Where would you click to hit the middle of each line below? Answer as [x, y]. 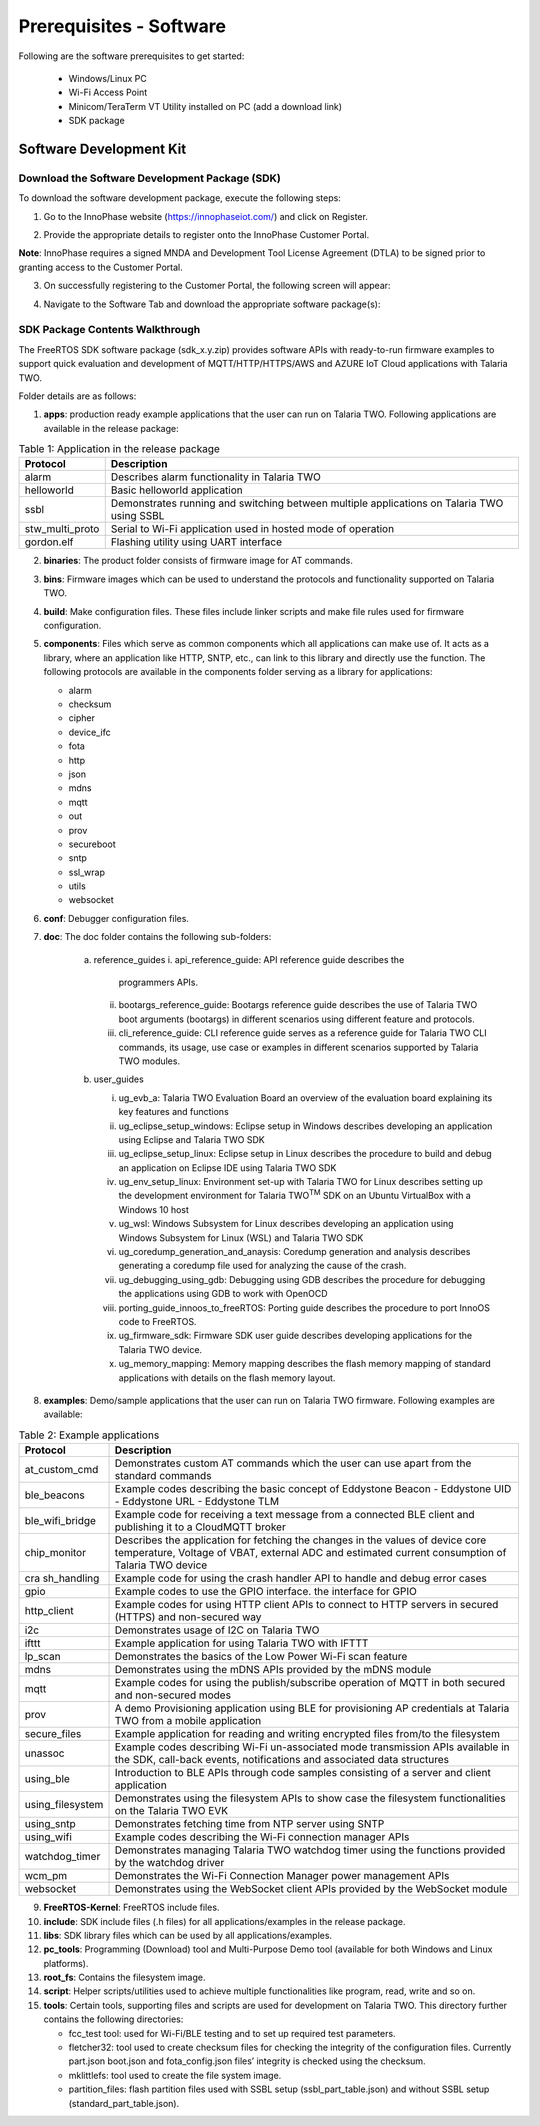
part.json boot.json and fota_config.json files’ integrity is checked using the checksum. [247, 2061]
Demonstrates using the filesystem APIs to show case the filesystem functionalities [310, 1798]
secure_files [53, 1734]
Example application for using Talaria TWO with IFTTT [241, 1643]
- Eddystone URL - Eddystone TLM [197, 1502]
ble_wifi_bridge [60, 1521]
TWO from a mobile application [188, 1721]
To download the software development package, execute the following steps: [180, 198]
